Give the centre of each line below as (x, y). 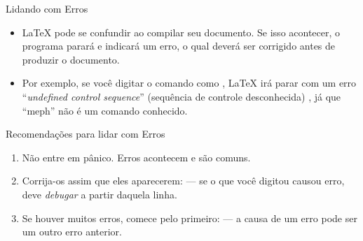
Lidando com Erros (47, 8)
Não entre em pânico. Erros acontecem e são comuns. (136, 157)
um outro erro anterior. (72, 232)
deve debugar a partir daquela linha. (100, 194)
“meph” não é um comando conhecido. (105, 110)
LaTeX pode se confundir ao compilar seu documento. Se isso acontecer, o (181, 32)
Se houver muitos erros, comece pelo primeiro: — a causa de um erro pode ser (190, 218)
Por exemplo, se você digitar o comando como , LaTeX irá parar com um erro (189, 83)
